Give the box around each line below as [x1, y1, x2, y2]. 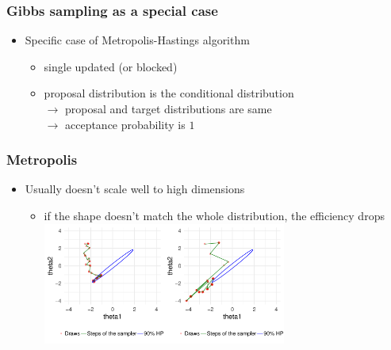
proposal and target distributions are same [64, 101, 272, 116]
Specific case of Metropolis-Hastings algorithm [25, 32, 250, 48]
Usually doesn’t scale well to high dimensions [25, 181, 245, 197]
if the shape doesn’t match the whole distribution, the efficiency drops [44, 207, 385, 223]
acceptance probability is [64, 116, 186, 132]
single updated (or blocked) [44, 58, 178, 74]
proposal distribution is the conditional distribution [44, 85, 294, 101]
